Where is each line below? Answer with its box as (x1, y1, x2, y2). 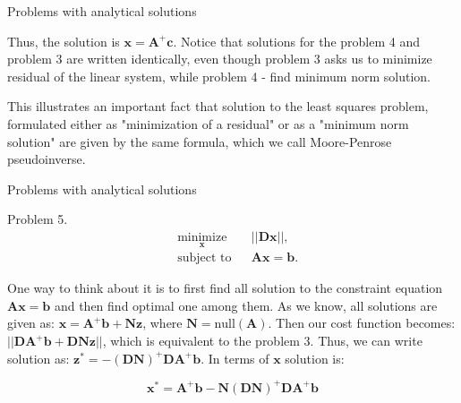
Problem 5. (7, 210, 68, 228)
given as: (7, 313, 55, 332)
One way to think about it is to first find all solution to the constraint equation (7, 279, 443, 297)
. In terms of (201, 348, 269, 367)
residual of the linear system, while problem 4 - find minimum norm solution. (7, 66, 431, 85)
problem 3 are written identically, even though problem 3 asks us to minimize (7, 49, 432, 68)
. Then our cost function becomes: (268, 313, 456, 332)
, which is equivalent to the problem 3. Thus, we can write (102, 331, 423, 349)
